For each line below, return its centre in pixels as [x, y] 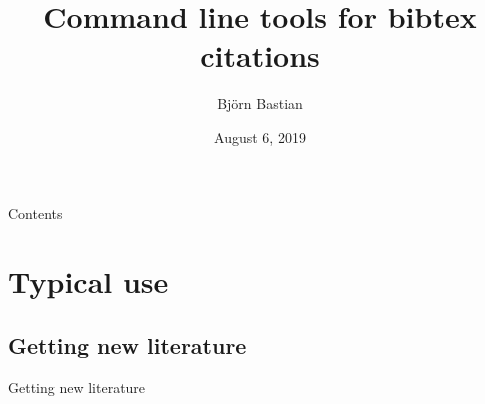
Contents [35, 212]
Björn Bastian [260, 103]
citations [260, 55]
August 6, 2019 [260, 136]
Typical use [88, 281]
